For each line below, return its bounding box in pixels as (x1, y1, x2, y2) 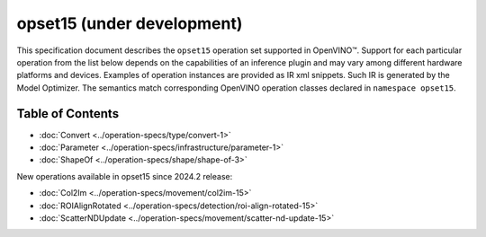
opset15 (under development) (16, 13, 243, 33)
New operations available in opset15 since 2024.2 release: (16, 171, 233, 181)
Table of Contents (16, 106, 120, 121)
